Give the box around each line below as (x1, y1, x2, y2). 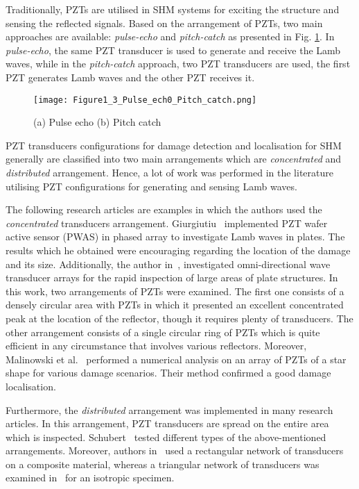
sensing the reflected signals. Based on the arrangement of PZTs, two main (6, 15, 323, 30)
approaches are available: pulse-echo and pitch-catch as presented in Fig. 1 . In (6, 29, 335, 44)
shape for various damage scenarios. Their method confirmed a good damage (6, 365, 331, 380)
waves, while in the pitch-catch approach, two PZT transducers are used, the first (6, 56, 351, 71)
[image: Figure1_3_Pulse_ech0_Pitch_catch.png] (33, 94, 257, 105)
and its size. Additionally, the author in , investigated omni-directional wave (6, 256, 331, 271)
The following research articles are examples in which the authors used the (6, 202, 322, 217)
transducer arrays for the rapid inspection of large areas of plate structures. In (6, 270, 338, 285)
